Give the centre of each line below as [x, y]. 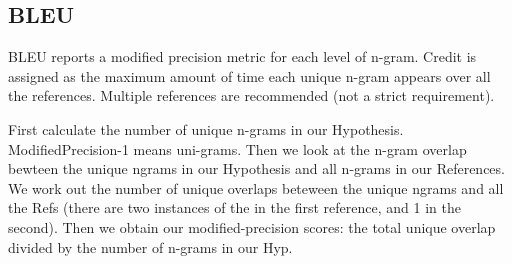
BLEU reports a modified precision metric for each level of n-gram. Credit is [242, 56]
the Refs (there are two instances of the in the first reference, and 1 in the [234, 207]
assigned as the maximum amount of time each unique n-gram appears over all [249, 75]
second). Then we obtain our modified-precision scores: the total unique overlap [252, 226]
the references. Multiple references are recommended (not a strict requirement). [251, 95]
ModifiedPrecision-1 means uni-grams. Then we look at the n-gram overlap [237, 148]
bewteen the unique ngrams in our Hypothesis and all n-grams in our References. [256, 168]
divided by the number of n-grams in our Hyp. [150, 246]
